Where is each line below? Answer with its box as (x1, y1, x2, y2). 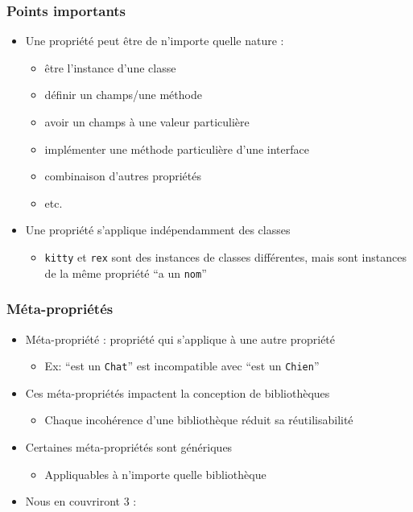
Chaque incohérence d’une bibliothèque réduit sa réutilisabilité (44, 411, 353, 428)
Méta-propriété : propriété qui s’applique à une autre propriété (25, 330, 336, 347)
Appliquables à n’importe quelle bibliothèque (44, 465, 266, 482)
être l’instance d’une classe (44, 59, 176, 76)
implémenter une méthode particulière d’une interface (44, 140, 309, 157)
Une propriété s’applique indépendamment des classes (25, 221, 291, 238)
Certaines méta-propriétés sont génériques (25, 438, 233, 455)
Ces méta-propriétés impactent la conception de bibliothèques (25, 384, 330, 401)
